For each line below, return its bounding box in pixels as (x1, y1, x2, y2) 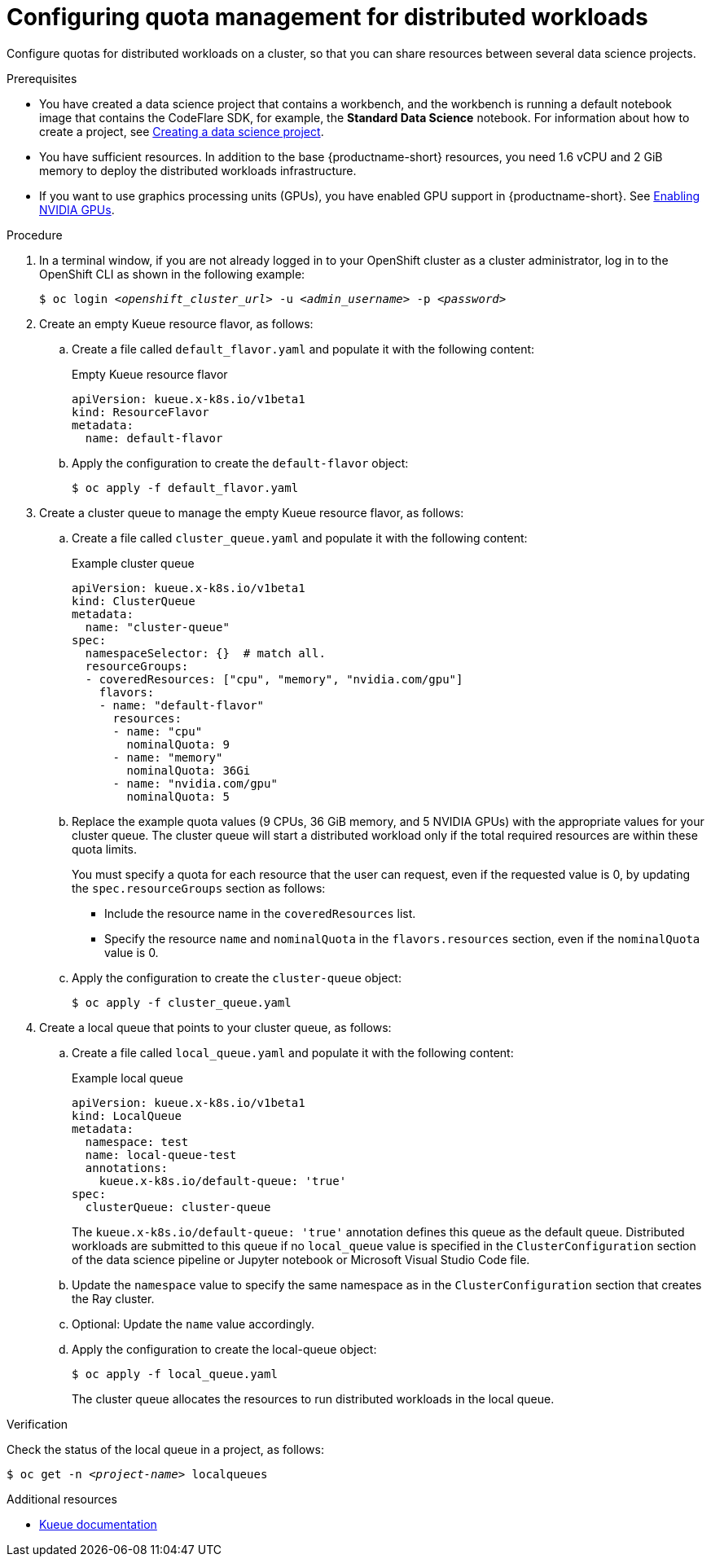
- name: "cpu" (112, 724, 203, 738)
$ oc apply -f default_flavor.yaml (72, 481, 299, 494)
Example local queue (72, 1070, 183, 1085)
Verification (7, 1416, 68, 1431)
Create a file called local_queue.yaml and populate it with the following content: (72, 1045, 514, 1060)
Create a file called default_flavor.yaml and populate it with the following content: (72, 341, 535, 356)
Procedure (7, 227, 63, 242)
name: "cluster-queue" (85, 620, 230, 634)
